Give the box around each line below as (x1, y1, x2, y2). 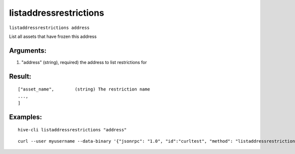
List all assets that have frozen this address (9, 33, 97, 39)
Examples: (9, 113, 42, 121)
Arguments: (9, 46, 47, 55)
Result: (9, 72, 31, 81)
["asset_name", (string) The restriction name (18, 87, 150, 92)
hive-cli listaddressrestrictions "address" (18, 127, 127, 133)
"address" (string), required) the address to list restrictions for (21, 59, 147, 65)
